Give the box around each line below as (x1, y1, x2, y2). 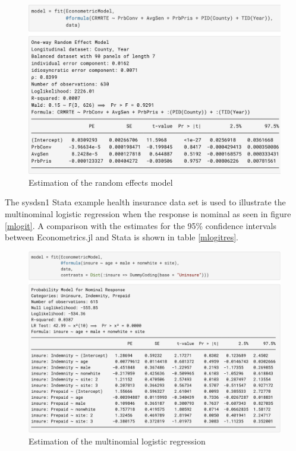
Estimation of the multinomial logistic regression (29, 435, 206, 447)
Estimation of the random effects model (29, 176, 173, 188)
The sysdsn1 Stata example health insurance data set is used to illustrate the (5, 196, 286, 208)
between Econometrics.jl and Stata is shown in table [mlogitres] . (5, 231, 238, 243)
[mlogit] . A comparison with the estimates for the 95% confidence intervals (5, 219, 276, 231)
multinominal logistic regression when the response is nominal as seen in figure (5, 208, 291, 220)
